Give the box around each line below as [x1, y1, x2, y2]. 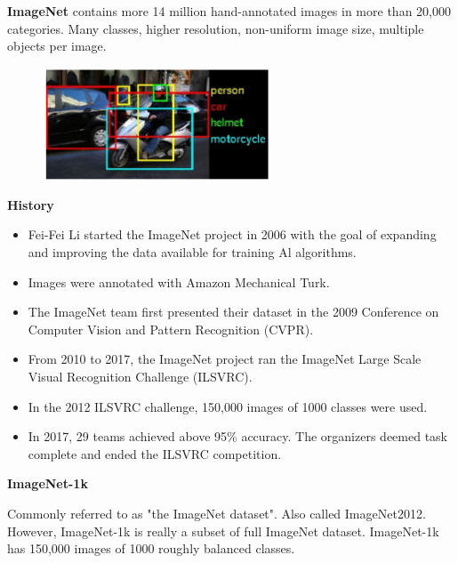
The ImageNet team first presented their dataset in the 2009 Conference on [28, 302, 439, 321]
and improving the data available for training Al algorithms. [28, 243, 357, 261]
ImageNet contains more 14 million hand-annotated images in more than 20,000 [7, 2, 451, 20]
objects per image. [7, 36, 107, 55]
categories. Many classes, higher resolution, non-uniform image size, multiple [7, 19, 424, 37]
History [7, 195, 54, 213]
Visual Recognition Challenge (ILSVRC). [28, 366, 253, 385]
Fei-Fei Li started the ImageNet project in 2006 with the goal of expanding [28, 225, 437, 244]
